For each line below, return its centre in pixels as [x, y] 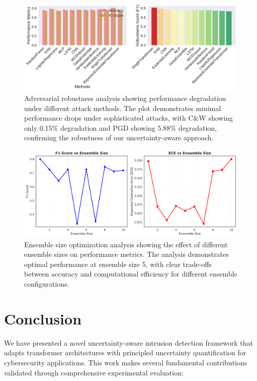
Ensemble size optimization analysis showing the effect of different [126, 244]
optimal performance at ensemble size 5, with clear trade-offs [118, 264]
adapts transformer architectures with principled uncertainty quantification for [125, 352]
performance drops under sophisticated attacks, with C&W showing [129, 118]
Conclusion [43, 318]
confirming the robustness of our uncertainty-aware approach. [119, 138]
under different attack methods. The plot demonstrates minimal [123, 108]
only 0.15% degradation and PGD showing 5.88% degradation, [120, 127]
